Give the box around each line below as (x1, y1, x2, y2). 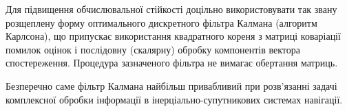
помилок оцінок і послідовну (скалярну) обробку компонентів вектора (6, 42, 301, 56)
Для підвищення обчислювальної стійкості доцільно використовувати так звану (6, 2, 337, 16)
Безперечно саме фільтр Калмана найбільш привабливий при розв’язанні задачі (6, 78, 337, 92)
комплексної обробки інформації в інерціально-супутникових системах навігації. (6, 92, 343, 106)
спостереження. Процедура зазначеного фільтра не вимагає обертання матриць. (6, 56, 338, 70)
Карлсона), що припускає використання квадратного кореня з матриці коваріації (6, 29, 341, 43)
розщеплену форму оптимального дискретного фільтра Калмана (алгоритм (6, 15, 317, 29)
